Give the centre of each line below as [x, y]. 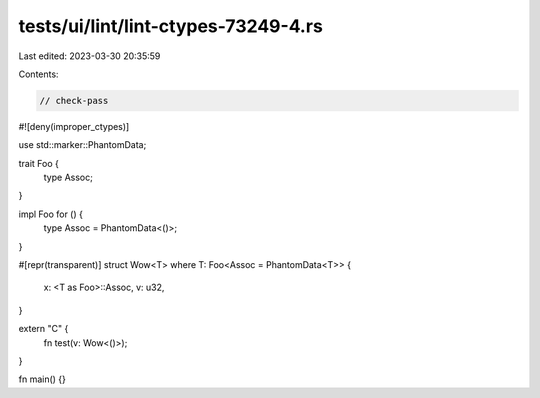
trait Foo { [39, 163]
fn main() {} [42, 379]
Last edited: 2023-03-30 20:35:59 [89, 56]
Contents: [38, 74]
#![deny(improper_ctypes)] [74, 126]
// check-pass [74, 100]
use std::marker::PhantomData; [82, 145]
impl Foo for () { [51, 214]
